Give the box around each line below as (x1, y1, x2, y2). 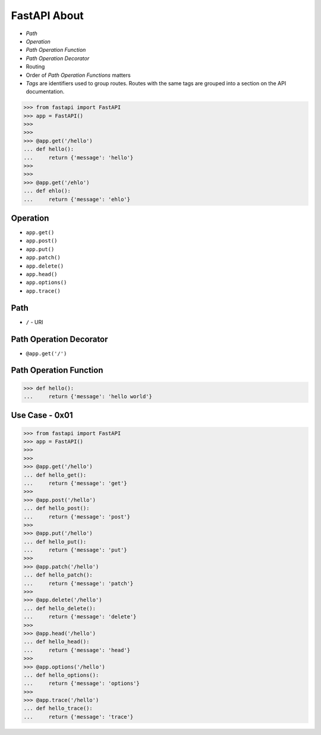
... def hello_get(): (23, 472, 87, 478)
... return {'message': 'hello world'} (23, 393, 153, 399)
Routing (26, 63, 45, 70)
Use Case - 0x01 (11, 410, 73, 420)
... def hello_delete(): (23, 605, 96, 612)
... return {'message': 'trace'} (23, 713, 134, 720)
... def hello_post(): (23, 505, 90, 512)
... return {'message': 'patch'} (23, 580, 134, 587)
